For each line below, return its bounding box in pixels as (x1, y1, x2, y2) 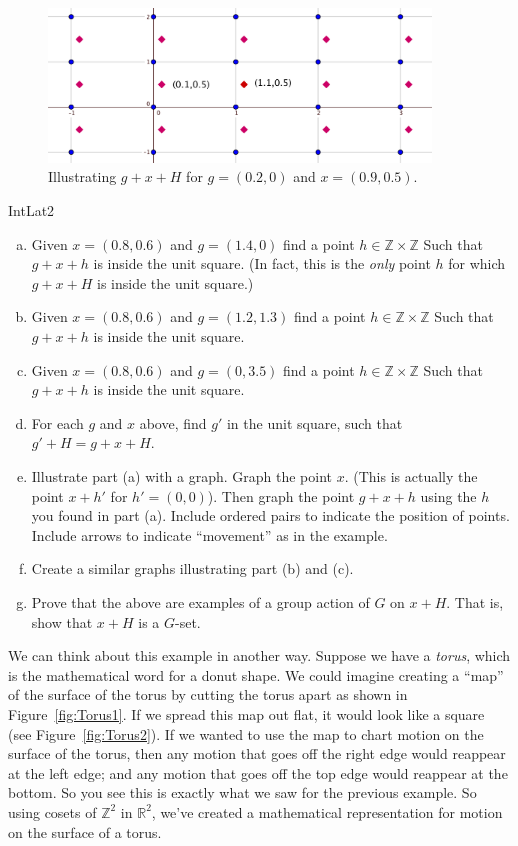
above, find (139, 412, 207, 433)
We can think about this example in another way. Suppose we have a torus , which (8, 645, 511, 666)
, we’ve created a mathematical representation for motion (151, 801, 503, 822)
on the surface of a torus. (8, 821, 162, 842)
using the (420, 485, 477, 506)
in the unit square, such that (226, 412, 403, 433)
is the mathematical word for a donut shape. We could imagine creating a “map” (8, 664, 504, 685)
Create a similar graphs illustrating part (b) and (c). (31, 558, 354, 579)
